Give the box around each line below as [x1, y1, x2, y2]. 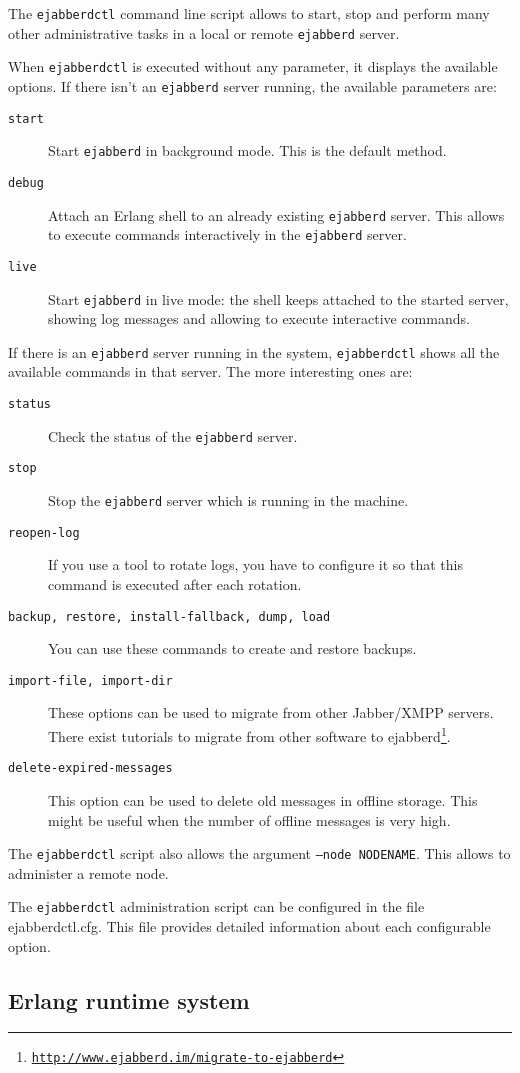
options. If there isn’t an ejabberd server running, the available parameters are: [8, 75, 497, 96]
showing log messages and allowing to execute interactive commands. [48, 308, 470, 329]
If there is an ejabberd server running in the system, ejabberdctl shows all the [8, 341, 500, 362]
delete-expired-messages [8, 761, 173, 776]
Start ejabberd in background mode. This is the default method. [48, 140, 447, 161]
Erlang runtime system [8, 984, 250, 1015]
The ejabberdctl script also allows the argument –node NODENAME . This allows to [8, 843, 511, 864]
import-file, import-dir [8, 673, 173, 688]
